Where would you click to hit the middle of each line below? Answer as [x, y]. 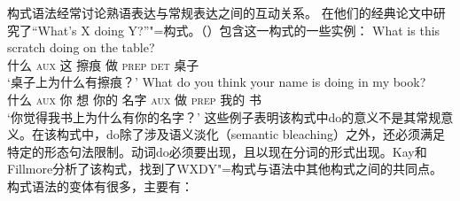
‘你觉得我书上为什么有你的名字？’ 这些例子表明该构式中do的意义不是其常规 [224, 116]
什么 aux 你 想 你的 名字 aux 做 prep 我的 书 [134, 99]
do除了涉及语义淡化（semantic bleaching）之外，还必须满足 [275, 134]
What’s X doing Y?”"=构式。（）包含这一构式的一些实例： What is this [239, 30]
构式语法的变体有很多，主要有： [100, 186]
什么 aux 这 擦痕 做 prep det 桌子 [103, 64]
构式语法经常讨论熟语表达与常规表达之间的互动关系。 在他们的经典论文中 [220, 12]
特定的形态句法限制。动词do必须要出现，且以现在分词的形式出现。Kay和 [217, 151]
